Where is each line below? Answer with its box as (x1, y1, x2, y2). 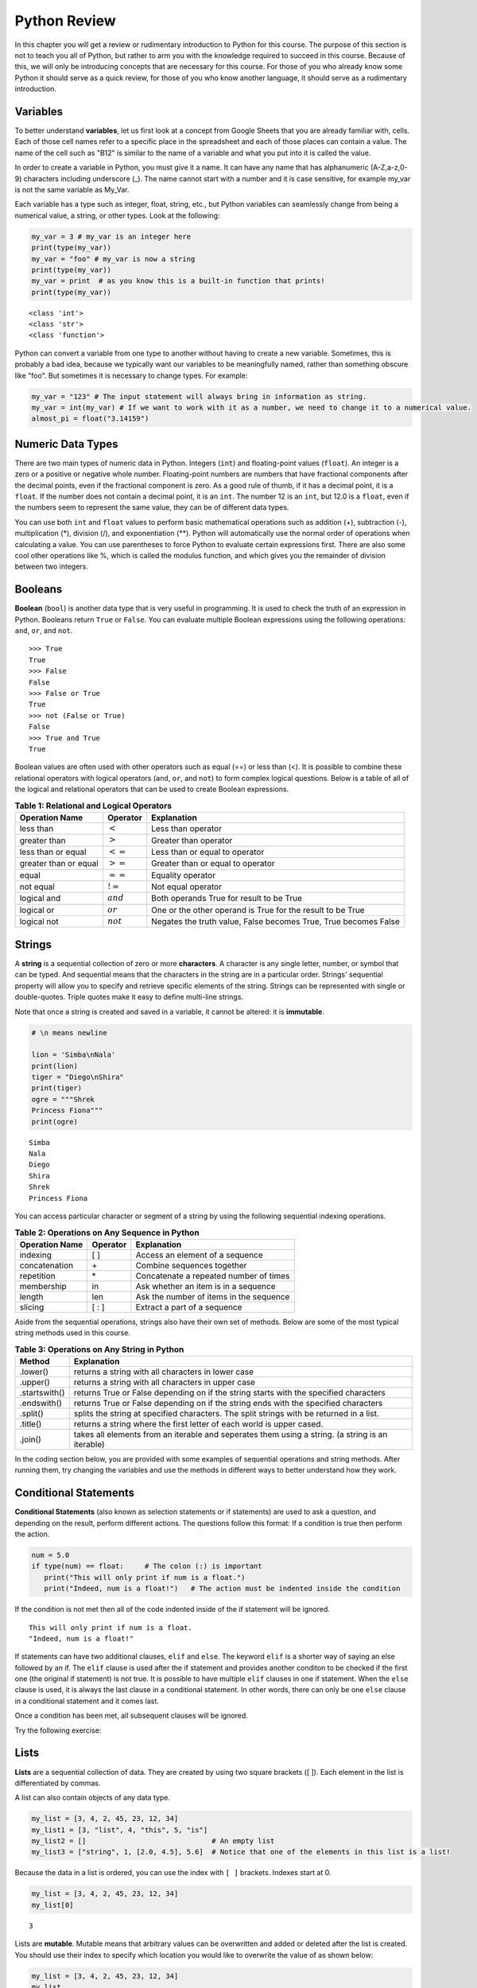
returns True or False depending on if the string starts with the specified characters (73, 1387, 386, 1398)
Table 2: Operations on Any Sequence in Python (14, 1227, 200, 1238)
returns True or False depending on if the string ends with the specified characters (73, 1397, 383, 1408)
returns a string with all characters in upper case (73, 1376, 256, 1388)
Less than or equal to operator (151, 846, 265, 857)
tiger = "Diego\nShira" (31, 1073, 125, 1081)
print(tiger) (31, 1084, 83, 1093)
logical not (19, 916, 59, 927)
